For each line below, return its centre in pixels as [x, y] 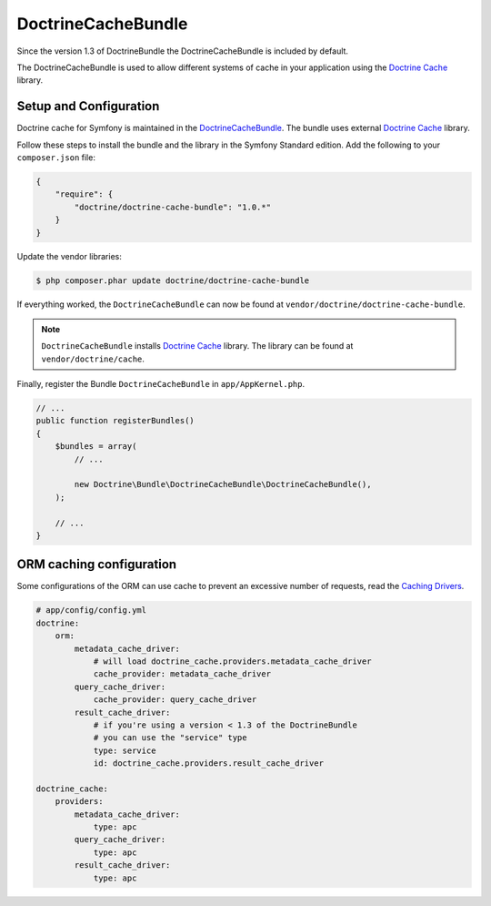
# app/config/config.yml [91, 611]
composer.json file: [56, 158]
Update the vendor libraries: [69, 256]
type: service [125, 750]
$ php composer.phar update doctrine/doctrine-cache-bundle [173, 280]
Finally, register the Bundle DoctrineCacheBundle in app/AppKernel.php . [161, 384]
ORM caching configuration [97, 565]
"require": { [84, 194]
